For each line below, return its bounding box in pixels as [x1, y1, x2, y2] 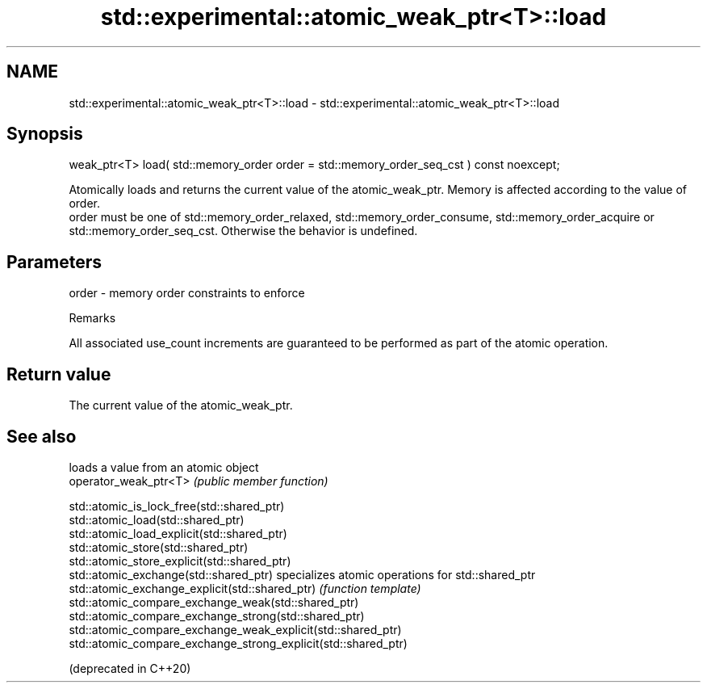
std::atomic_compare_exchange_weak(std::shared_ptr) [69, 594, 359, 609]
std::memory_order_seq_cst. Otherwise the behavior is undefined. [69, 224, 418, 238]
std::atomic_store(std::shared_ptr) [69, 540, 249, 554]
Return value [6, 363, 111, 384]
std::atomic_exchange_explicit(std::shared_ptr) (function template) [69, 581, 421, 595]
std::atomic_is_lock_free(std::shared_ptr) [69, 498, 285, 513]
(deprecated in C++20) [69, 661, 191, 675]
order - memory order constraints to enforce [69, 286, 305, 300]
